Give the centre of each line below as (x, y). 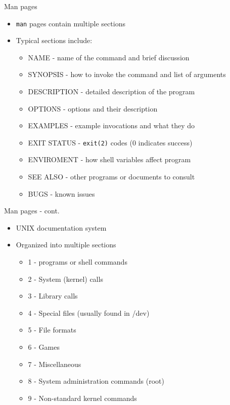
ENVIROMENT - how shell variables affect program (109, 159)
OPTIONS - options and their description (93, 108)
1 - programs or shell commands (78, 262)
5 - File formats (52, 330)
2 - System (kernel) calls (65, 279)
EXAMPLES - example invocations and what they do (111, 125)
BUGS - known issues (61, 193)
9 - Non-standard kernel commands (82, 398)
